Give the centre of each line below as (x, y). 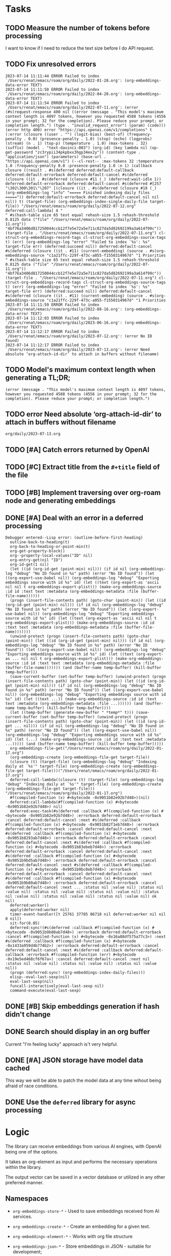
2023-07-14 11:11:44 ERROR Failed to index (52, 76)
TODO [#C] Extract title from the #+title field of (83, 467)
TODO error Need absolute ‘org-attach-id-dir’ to (83, 414)
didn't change (28, 1014)
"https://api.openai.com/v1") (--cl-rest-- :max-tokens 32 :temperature (84, 161)
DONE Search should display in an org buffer (78, 1032)
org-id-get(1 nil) (30, 565)
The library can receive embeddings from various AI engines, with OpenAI (83, 1146)
